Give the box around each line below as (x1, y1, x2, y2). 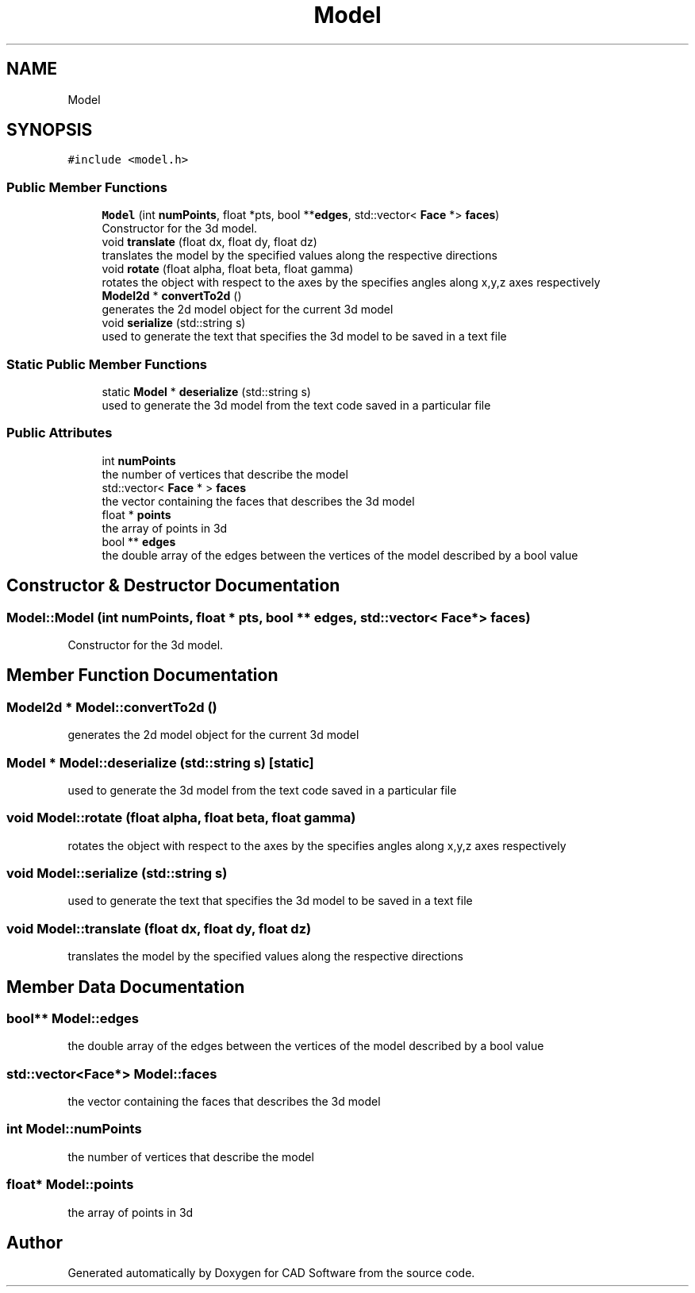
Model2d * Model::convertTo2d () (6, 698, 217, 715)
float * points (102, 507, 171, 521)
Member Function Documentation (6, 665, 278, 686)
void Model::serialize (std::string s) (6, 865, 228, 881)
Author (6, 1233, 63, 1253)
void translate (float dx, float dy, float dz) (102, 235, 317, 249)
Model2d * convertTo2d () (102, 289, 242, 303)
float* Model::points (6, 1176, 134, 1193)
